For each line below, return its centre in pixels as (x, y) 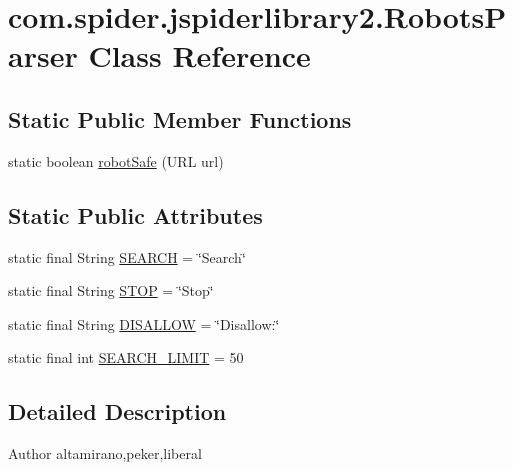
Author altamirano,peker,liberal (105, 453)
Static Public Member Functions (180, 118)
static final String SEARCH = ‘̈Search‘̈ (127, 256)
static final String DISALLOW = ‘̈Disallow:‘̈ (144, 323)
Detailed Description (117, 411)
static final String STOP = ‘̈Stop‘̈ (111, 290)
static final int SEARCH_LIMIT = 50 (126, 357)
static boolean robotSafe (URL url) (116, 160)
